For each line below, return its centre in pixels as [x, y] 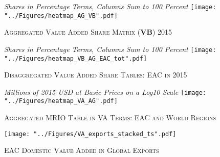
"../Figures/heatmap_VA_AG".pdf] [61, 101]
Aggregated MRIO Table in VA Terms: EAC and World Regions [110, 117]
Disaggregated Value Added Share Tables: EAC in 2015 [96, 75]
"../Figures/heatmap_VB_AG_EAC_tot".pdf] [76, 58]
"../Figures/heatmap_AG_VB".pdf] [61, 16]
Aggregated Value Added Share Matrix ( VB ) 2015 [88, 32]
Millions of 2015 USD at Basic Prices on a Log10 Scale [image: [105, 91]
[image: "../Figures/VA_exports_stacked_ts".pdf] [90, 134]
